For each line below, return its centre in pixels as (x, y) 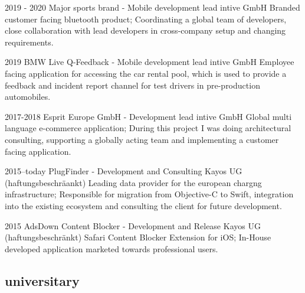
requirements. (29, 42)
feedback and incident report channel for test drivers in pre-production (132, 85)
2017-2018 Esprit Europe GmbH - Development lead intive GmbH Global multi (148, 116)
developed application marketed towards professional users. (111, 248)
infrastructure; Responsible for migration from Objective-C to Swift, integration (149, 194)
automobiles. (28, 97)
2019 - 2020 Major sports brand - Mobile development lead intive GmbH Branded (152, 7)
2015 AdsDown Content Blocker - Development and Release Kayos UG (133, 225)
